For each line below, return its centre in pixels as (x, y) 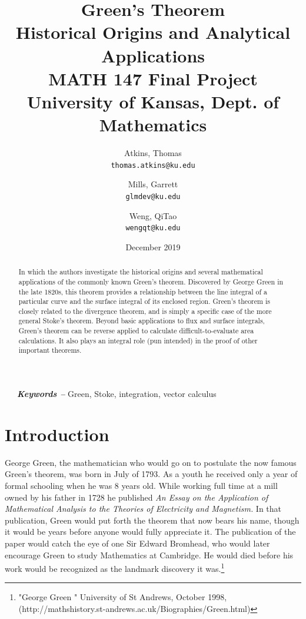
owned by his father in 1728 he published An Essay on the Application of (137, 497)
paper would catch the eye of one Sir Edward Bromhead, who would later (137, 543)
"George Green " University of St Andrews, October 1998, (123, 597)
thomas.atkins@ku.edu (153, 165)
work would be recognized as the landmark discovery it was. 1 (115, 567)
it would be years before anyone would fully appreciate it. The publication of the (150, 532)
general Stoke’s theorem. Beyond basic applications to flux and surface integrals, (142, 321)
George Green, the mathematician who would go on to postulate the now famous (151, 462)
